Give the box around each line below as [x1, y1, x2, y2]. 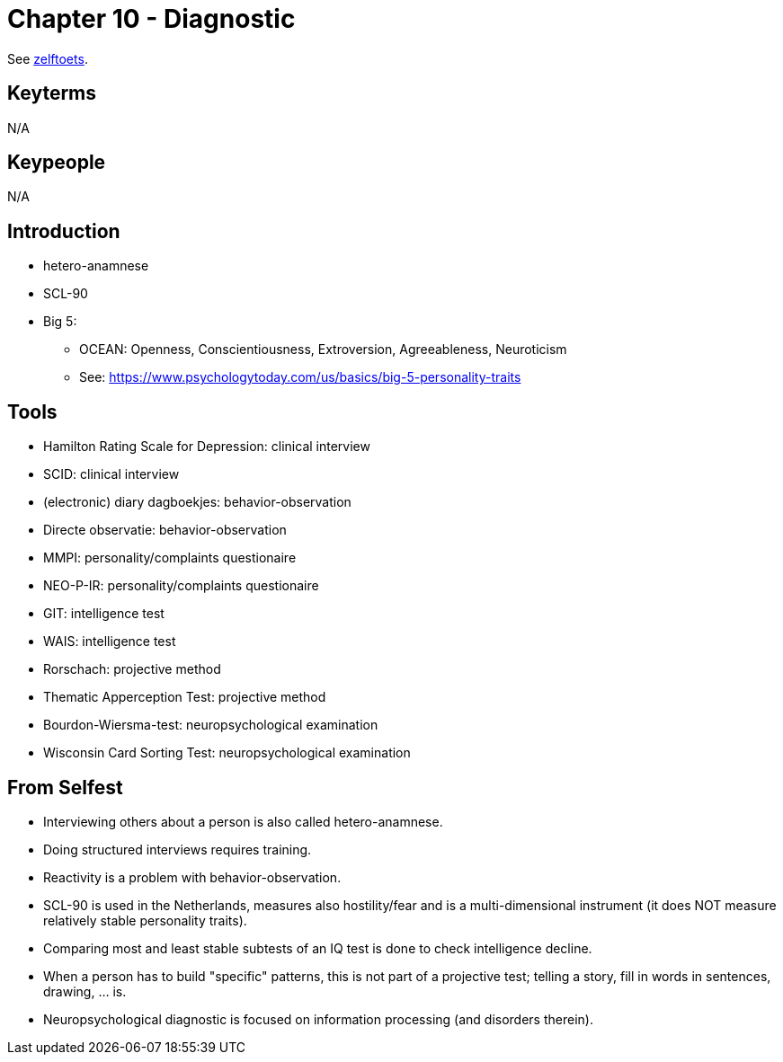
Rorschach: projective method [43, 661, 221, 677]
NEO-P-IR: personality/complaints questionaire [43, 578, 319, 594]
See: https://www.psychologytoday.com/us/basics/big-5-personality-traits [79, 369, 521, 385]
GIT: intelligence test [43, 606, 165, 622]
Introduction [7, 219, 120, 243]
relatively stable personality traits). [43, 912, 247, 928]
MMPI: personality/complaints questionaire [43, 550, 297, 566]
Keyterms [7, 82, 97, 105]
